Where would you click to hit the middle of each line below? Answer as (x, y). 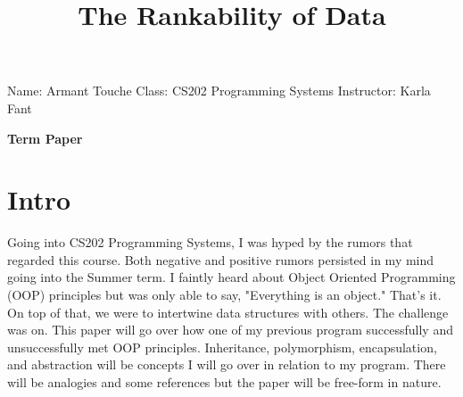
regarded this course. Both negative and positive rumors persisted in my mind (221, 259)
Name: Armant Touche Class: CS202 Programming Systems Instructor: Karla (219, 91)
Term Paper (45, 138)
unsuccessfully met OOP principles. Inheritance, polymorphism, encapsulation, (222, 347)
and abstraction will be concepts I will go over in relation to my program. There (227, 364)
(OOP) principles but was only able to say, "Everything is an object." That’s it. (224, 295)
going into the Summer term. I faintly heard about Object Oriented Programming (231, 277)
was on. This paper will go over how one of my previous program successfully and (230, 330)
